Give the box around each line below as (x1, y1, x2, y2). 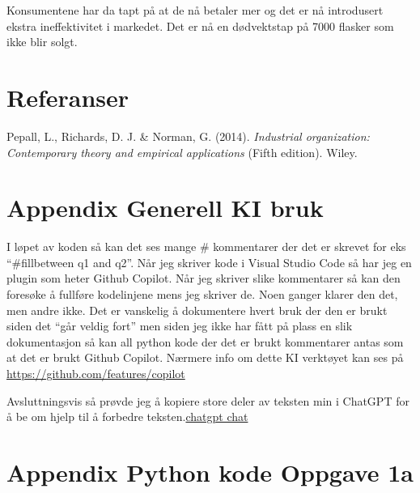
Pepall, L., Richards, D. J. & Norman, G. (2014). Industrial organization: (6, 127, 370, 144)
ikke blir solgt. (6, 33, 78, 50)
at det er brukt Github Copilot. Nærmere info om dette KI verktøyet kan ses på (6, 349, 404, 366)
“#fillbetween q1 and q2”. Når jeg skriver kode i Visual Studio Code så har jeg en (6, 253, 412, 270)
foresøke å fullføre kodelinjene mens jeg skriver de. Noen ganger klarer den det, (6, 286, 398, 302)
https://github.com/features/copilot (6, 364, 185, 381)
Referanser (6, 80, 129, 113)
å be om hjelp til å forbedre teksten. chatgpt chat (6, 408, 248, 425)
